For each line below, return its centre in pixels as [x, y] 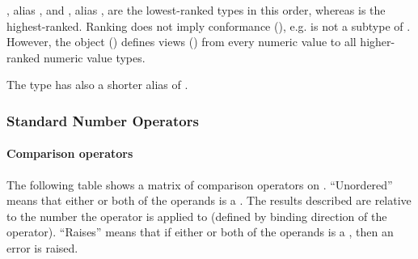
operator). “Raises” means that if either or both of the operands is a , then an [200, 232]
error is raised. [42, 247]
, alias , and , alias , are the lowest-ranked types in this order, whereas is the [196, 10]
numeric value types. [94, 57]
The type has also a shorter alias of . [97, 85]
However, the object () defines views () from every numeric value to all [182, 42]
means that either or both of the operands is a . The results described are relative [209, 200]
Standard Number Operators [103, 120]
